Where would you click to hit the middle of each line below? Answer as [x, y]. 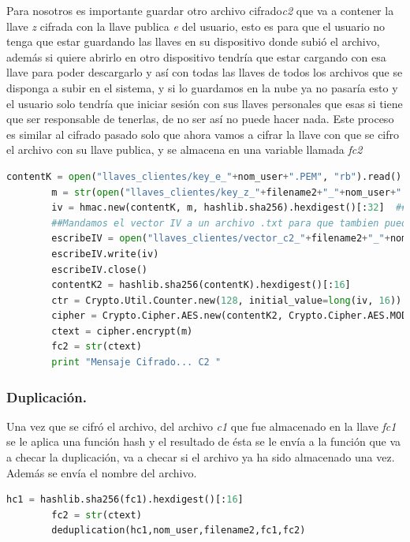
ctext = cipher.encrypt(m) [122, 331]
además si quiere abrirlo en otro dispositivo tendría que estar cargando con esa [196, 56]
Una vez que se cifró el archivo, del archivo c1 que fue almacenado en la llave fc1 [201, 426]
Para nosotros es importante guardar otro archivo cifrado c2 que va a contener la [200, 10]
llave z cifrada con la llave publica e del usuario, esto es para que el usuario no [196, 26]
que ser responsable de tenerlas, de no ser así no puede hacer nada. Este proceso [200, 119]
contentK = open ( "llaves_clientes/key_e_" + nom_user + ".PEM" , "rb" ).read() [204, 176]
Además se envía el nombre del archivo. [102, 472]
